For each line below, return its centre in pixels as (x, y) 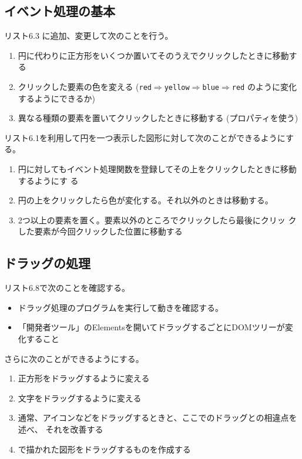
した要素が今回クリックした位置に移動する (100, 231)
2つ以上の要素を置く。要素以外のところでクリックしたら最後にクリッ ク (157, 220)
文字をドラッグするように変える (80, 398)
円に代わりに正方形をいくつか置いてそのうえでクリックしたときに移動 (153, 55)
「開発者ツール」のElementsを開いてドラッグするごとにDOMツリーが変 (155, 327)
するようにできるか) (56, 98)
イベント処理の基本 (60, 11)
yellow (177, 87)
